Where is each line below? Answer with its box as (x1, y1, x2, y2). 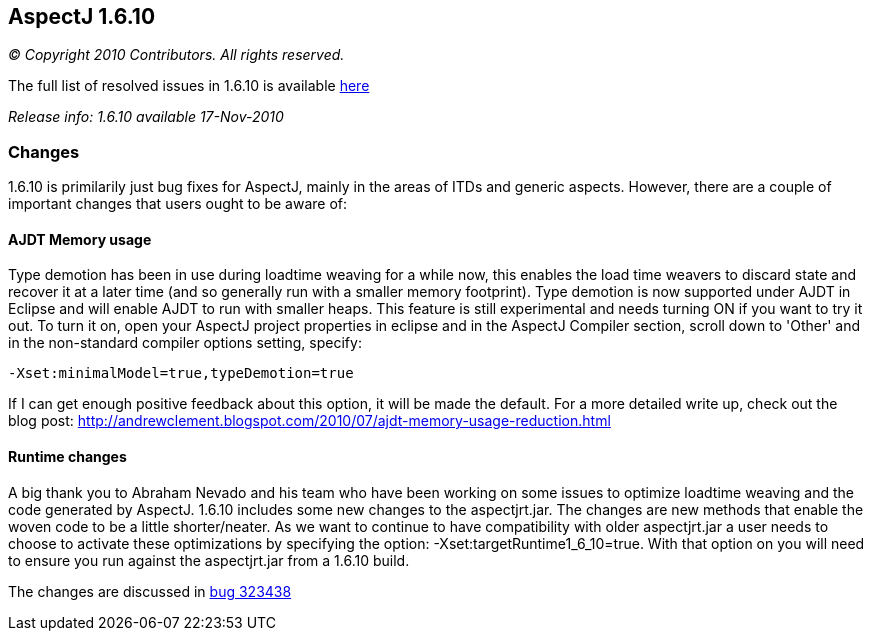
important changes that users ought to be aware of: (8, 195, 347, 213)
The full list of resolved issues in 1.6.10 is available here (8, 77, 370, 95)
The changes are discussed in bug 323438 (8, 582, 292, 600)
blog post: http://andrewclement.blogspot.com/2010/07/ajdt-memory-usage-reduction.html (8, 412, 611, 430)
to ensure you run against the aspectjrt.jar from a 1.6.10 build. (8, 551, 410, 569)
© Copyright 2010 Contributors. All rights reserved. (8, 46, 345, 64)
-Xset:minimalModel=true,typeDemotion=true (8, 365, 354, 382)
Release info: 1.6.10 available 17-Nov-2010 (8, 108, 284, 126)
